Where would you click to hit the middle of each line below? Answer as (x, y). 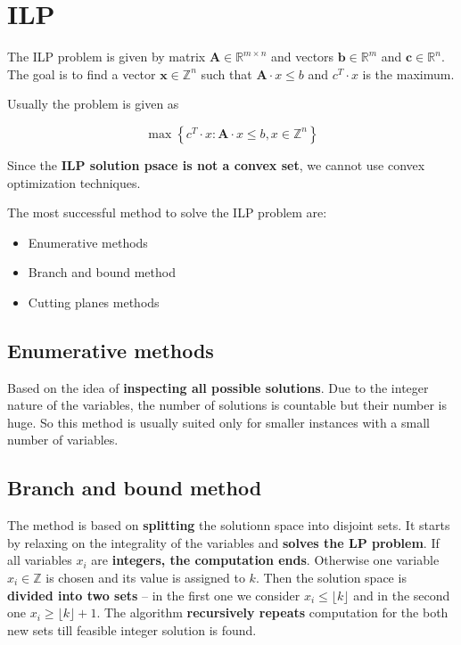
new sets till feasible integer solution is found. (132, 629)
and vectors (302, 57)
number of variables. (63, 440)
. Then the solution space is (331, 578)
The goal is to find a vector (82, 73)
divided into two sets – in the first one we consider (154, 595)
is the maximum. (408, 73)
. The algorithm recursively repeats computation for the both (272, 612)
